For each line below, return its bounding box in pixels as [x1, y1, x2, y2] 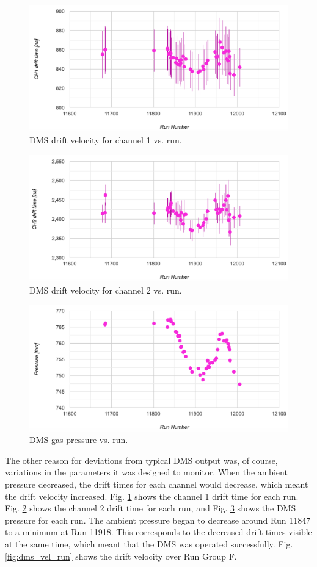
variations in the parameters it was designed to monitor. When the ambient [5, 466, 288, 479]
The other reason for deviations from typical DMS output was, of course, [5, 453, 278, 466]
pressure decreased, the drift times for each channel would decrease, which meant [5, 478, 308, 491]
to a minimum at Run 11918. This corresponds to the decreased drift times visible [5, 525, 312, 538]
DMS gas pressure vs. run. [29, 433, 128, 446]
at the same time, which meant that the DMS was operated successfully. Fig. [5, 538, 293, 551]
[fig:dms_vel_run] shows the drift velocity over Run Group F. [5, 549, 237, 562]
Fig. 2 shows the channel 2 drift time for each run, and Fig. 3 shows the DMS [5, 502, 296, 515]
